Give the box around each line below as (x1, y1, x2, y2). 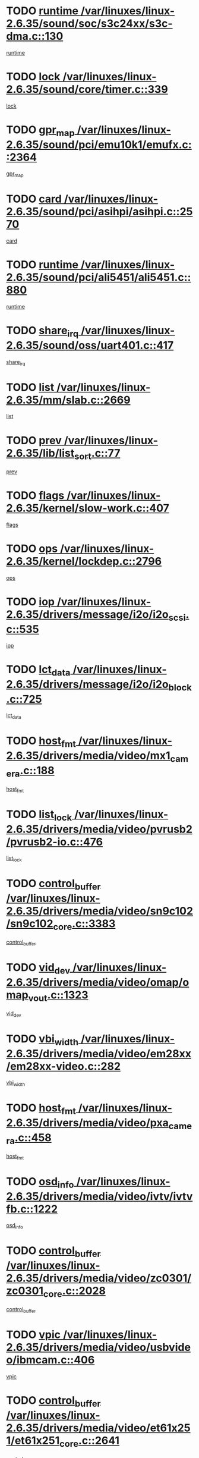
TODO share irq (6, 324, 79, 340)
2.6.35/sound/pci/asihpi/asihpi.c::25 (6, 205, 193, 218)
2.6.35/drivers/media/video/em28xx (6, 1047, 192, 1060)
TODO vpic (6, 1328, 61, 1341)
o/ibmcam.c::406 (6, 1353, 95, 1367)
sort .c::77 (74, 446, 121, 462)
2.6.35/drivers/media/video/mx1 (6, 749, 170, 762)
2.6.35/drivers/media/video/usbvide (6, 1341, 191, 1354)
